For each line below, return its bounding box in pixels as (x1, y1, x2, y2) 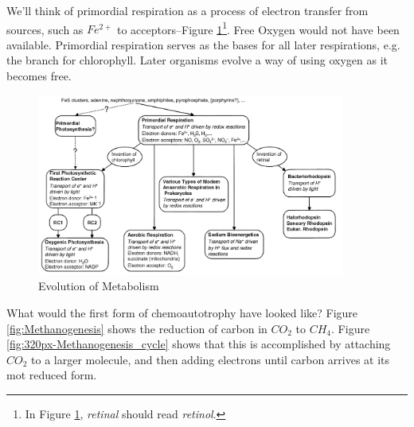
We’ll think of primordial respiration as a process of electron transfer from (6, 2, 369, 18)
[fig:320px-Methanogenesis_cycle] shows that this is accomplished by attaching (6, 336, 391, 352)
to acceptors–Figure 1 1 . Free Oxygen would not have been (117, 18, 400, 37)
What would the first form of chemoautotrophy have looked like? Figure (6, 305, 358, 320)
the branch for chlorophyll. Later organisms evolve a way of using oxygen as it (6, 52, 389, 68)
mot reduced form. (6, 367, 97, 383)
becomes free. (6, 68, 72, 84)
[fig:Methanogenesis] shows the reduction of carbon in (6, 320, 268, 336)
